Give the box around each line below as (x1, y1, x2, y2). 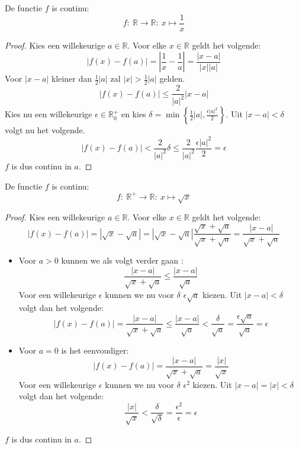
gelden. (159, 72, 185, 85)
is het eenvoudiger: (61, 344, 129, 357)
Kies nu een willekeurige (5, 108, 92, 120)
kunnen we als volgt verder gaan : (61, 254, 184, 267)
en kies (121, 108, 146, 120)
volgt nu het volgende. (5, 124, 85, 136)
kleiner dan (51, 72, 92, 85)
